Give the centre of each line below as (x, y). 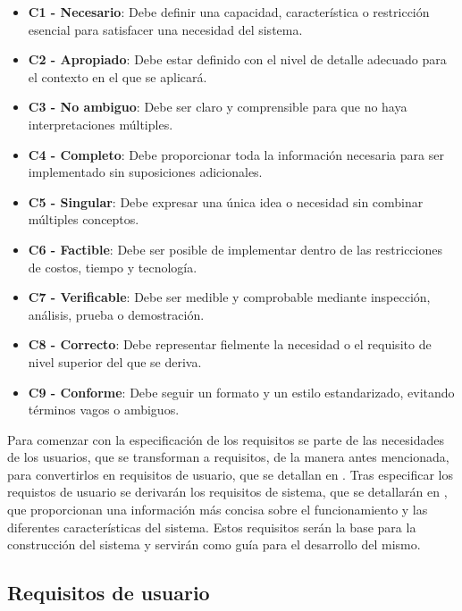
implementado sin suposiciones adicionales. (145, 172)
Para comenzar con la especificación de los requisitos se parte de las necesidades (226, 439)
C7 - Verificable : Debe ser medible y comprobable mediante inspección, (229, 297)
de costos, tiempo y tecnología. (113, 267)
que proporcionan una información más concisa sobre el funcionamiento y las (218, 510)
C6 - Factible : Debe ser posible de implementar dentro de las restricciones (235, 249)
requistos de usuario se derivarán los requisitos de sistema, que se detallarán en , (227, 492)
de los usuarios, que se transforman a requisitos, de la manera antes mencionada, (228, 457)
